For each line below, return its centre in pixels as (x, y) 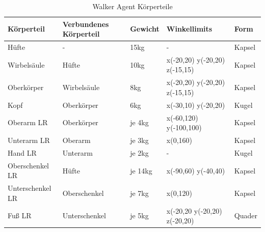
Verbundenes (86, 24)
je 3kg (139, 140)
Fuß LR (20, 215)
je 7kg (139, 193)
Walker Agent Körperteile (132, 6)
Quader (246, 215)
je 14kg (141, 170)
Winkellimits (189, 29)
